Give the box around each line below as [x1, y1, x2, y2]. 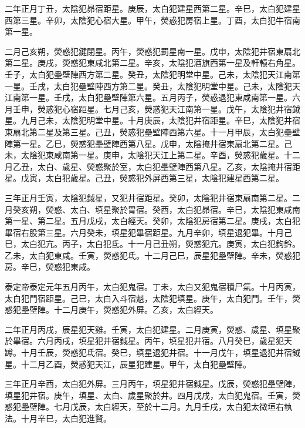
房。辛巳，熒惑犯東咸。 [5, 260, 95, 273]
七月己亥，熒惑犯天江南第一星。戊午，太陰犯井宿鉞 [103, 102, 300, 115]
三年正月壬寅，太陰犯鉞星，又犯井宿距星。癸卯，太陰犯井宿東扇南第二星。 [5, 191, 292, 203]
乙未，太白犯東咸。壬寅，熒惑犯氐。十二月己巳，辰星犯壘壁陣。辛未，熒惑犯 [5, 249, 300, 261]
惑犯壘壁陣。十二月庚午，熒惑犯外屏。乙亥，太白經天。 [5, 303, 218, 316]
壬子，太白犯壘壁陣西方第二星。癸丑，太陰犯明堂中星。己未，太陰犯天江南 [5, 68, 292, 80]
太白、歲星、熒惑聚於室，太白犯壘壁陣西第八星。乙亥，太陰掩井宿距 [37, 160, 300, 172]
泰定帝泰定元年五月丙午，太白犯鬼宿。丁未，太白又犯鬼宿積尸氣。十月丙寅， [5, 280, 300, 293]
